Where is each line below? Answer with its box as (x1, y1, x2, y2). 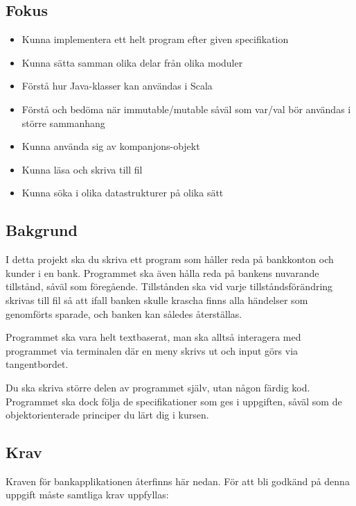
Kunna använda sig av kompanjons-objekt (21, 139, 200, 153)
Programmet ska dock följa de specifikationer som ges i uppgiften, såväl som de (6, 394, 342, 408)
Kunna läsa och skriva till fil (21, 162, 143, 176)
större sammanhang (21, 115, 105, 130)
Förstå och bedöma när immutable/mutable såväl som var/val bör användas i (21, 101, 351, 116)
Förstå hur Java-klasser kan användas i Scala (21, 78, 213, 93)
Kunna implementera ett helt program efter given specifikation (21, 32, 289, 47)
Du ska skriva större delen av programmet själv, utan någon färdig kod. (6, 380, 310, 394)
